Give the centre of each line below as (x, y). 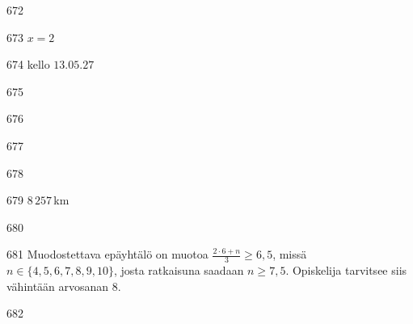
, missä (290, 254)
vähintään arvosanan (58, 286)
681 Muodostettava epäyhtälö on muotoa (107, 254)
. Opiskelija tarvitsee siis (346, 270)
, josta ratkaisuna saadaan (179, 270)
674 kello (28, 64)
